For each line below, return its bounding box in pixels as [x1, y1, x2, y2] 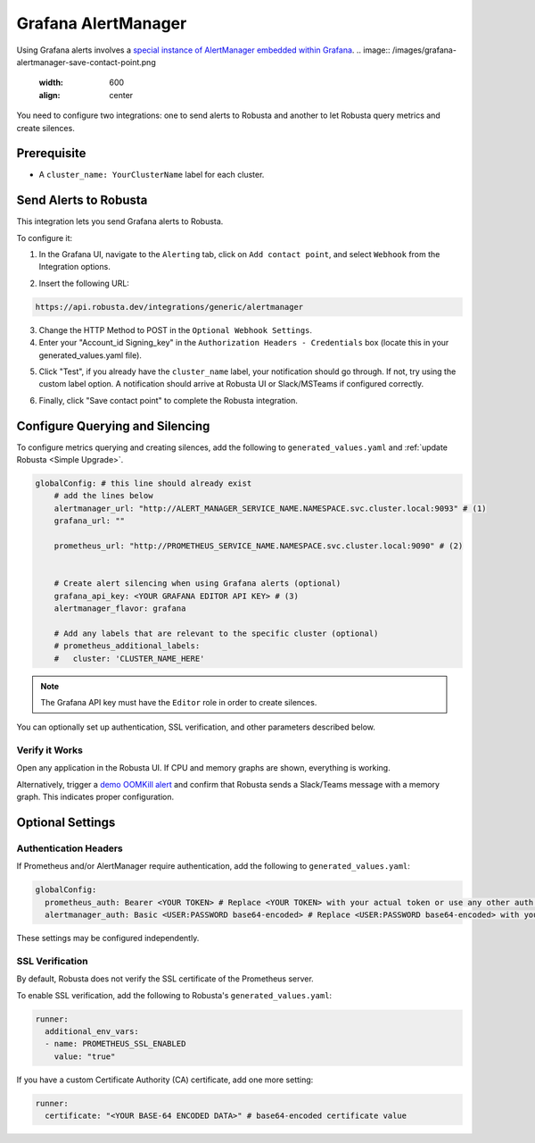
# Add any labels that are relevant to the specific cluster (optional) [53, 628, 379, 638]
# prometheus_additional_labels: [53, 641, 201, 651]
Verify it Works [16, 744, 84, 756]
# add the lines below [53, 491, 153, 501]
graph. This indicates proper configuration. [16, 791, 174, 803]
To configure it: [16, 232, 73, 243]
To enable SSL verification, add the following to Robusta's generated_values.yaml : [16, 989, 333, 1000]
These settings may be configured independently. [16, 933, 200, 944]
